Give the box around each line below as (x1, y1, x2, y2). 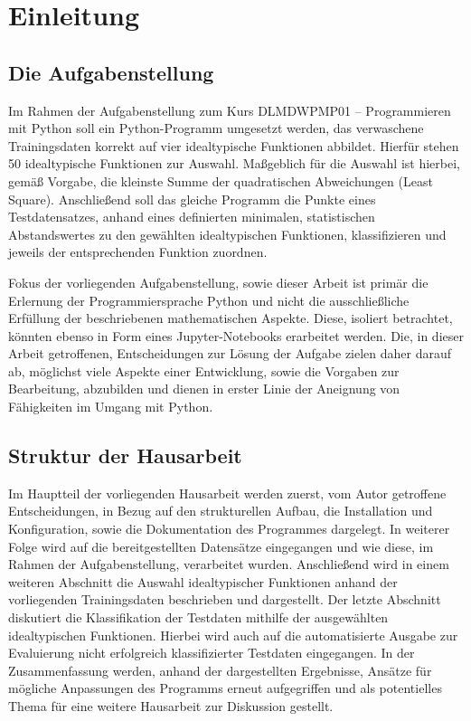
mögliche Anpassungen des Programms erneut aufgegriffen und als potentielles (8, 678, 442, 697)
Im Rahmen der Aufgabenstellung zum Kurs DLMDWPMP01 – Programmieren (8, 100, 451, 119)
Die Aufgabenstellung (8, 58, 214, 86)
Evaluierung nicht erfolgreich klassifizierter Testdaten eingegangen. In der (8, 643, 415, 662)
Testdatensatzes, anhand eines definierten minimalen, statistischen (8, 207, 375, 226)
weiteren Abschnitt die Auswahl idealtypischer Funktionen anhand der (8, 572, 398, 591)
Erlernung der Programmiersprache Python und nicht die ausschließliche (8, 290, 410, 309)
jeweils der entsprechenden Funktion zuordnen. (8, 242, 268, 261)
